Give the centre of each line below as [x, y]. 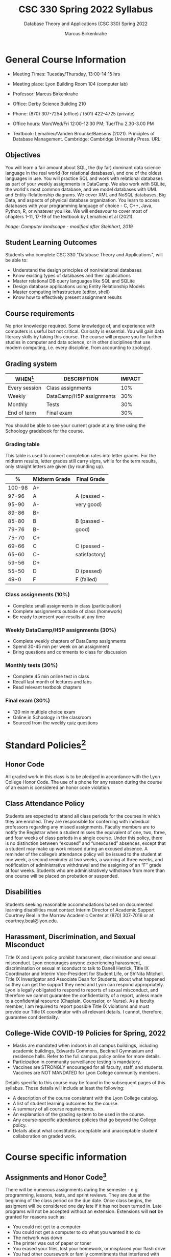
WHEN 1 [25, 379]
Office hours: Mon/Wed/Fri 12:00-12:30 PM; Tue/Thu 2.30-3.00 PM [83, 124]
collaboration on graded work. [44, 1136]
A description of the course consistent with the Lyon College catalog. [85, 1098]
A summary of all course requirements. [54, 1109]
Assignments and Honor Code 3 [56, 1177]
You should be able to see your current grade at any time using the [76, 425]
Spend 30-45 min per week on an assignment [61, 646]
